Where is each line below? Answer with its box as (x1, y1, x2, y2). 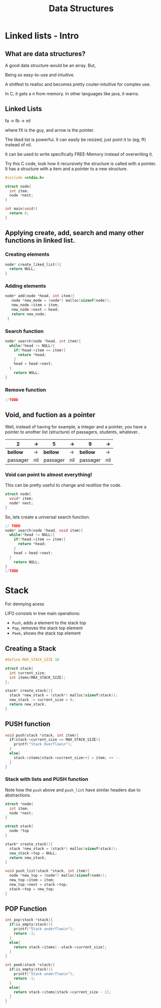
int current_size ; (9, 671, 47, 675)
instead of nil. (5, 141, 32, 147)
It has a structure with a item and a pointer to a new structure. (5, 166, 128, 172)
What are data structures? (5, 50, 86, 58)
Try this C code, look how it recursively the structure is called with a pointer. (5, 160, 157, 166)
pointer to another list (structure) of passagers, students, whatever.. (5, 429, 140, 435)
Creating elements (5, 251, 50, 258)
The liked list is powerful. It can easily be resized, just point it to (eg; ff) (5, 137, 146, 142)
